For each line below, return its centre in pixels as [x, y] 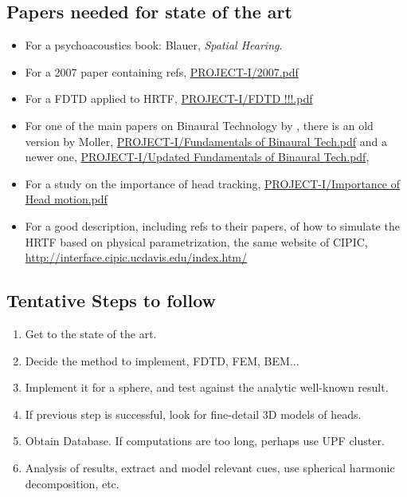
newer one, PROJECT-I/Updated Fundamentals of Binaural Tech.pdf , [197, 157]
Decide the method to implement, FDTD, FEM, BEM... [162, 360]
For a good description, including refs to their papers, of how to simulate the [212, 225]
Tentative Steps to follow [112, 300]
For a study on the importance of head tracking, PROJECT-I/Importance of [213, 183]
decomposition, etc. [72, 483]
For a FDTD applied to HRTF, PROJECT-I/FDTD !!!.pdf [169, 99]
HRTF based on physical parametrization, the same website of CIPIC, [196, 241]
